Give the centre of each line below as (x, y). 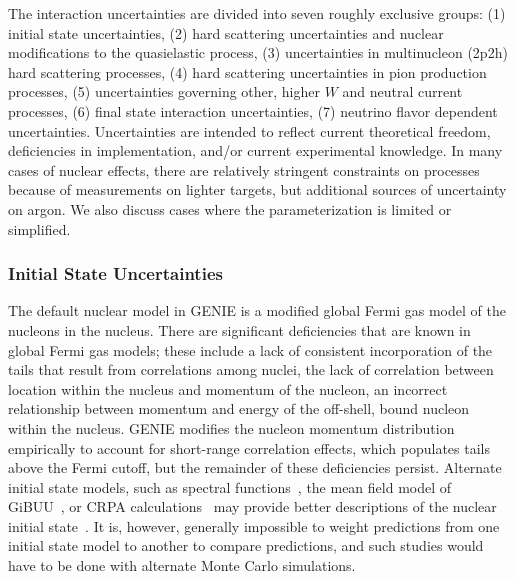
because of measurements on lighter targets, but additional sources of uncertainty (257, 189)
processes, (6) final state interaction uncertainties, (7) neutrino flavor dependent (253, 110)
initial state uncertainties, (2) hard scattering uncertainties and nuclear (226, 32)
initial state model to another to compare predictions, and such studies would (246, 545)
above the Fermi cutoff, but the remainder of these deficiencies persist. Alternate (255, 467)
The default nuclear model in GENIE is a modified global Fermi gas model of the (257, 310)
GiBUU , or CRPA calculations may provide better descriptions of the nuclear (252, 506)
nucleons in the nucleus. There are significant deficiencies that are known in (239, 329)
